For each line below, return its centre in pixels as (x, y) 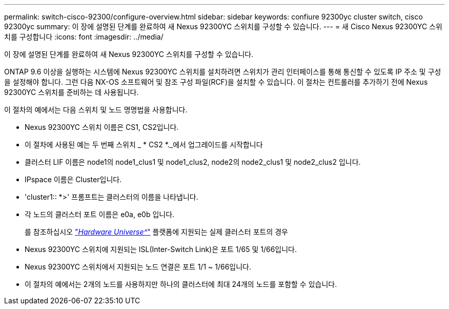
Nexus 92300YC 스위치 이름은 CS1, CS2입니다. (102, 127)
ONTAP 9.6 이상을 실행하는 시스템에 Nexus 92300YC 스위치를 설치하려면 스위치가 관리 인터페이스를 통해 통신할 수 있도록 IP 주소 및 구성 (223, 72)
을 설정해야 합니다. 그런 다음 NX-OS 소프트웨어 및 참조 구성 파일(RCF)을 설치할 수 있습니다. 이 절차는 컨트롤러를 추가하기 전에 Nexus (216, 82)
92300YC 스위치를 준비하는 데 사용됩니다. (72, 92)
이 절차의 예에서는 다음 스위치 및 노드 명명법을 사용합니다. (96, 110)
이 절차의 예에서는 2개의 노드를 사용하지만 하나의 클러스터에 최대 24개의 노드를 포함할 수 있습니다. (181, 284)
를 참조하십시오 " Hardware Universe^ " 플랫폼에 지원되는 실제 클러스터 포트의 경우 (156, 232)
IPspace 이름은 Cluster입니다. (73, 179)
